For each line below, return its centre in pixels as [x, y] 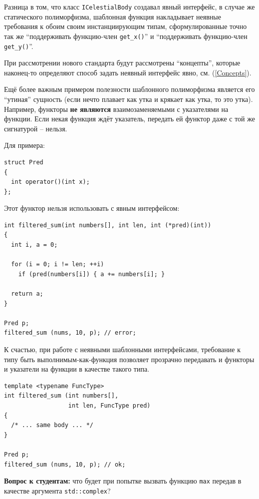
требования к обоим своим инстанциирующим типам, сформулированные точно [126, 26]
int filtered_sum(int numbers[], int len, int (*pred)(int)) [108, 225]
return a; [27, 294]
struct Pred [24, 162]
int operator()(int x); [50, 182]
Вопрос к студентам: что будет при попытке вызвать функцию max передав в [123, 481]
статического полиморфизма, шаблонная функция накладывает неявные [113, 16]
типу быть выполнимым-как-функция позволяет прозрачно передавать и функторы [129, 359]
